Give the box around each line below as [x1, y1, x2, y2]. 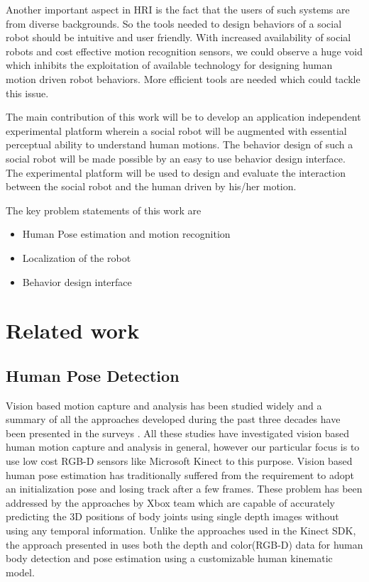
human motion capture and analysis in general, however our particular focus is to [6, 439, 360, 454]
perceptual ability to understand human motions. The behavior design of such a [6, 137, 353, 152]
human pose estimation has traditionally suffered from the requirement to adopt [6, 467, 354, 482]
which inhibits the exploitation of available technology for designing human [6, 57, 333, 72]
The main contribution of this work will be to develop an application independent [6, 109, 361, 124]
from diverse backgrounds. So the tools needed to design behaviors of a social [6, 16, 342, 31]
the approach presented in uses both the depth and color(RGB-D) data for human [6, 537, 363, 551]
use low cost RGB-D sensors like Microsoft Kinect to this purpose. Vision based [6, 454, 353, 468]
